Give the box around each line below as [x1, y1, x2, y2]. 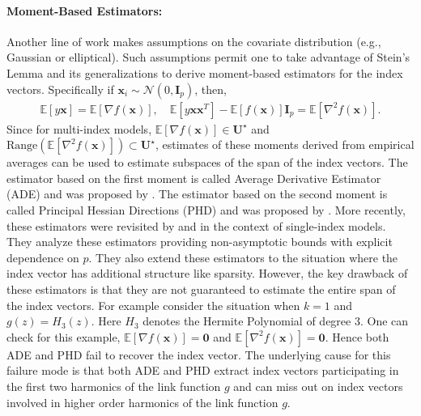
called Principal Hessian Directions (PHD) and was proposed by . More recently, [6, 201, 406, 218]
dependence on [6, 248, 79, 265]
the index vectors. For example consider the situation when [6, 296, 300, 313]
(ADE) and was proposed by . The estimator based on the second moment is [6, 185, 388, 202]
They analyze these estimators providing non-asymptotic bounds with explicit [6, 233, 393, 250]
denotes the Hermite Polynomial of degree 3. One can [142, 312, 409, 329]
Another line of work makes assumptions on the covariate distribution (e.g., [6, 32, 381, 49]
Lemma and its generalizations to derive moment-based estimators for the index [6, 64, 403, 81]
